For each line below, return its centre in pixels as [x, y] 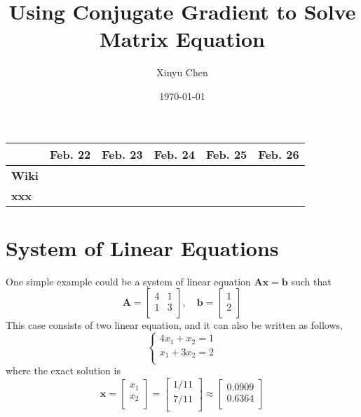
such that [311, 281]
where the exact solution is [63, 370]
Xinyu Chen [182, 72]
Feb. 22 [70, 154]
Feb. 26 [279, 154]
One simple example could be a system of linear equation [128, 281]
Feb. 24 [174, 154]
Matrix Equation [182, 39]
